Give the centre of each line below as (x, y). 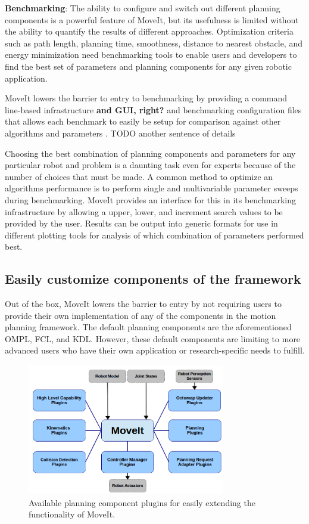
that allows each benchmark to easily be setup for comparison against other (143, 121)
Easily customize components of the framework (153, 279)
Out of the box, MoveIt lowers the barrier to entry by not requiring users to (143, 304)
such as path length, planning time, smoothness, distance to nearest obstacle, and (154, 43)
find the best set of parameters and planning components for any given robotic (148, 66)
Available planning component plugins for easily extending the (142, 502)
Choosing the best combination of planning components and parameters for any (150, 153)
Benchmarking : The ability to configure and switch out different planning (143, 8)
